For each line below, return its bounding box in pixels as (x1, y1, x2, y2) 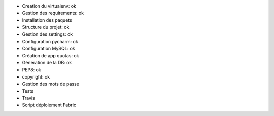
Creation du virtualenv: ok (22, 3, 76, 9)
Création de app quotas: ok (22, 52, 79, 58)
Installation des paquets (22, 17, 72, 23)
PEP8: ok (22, 66, 42, 73)
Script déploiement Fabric (22, 102, 76, 108)
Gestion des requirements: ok (22, 10, 84, 16)
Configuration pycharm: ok (22, 38, 78, 44)
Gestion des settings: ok (22, 31, 73, 37)
